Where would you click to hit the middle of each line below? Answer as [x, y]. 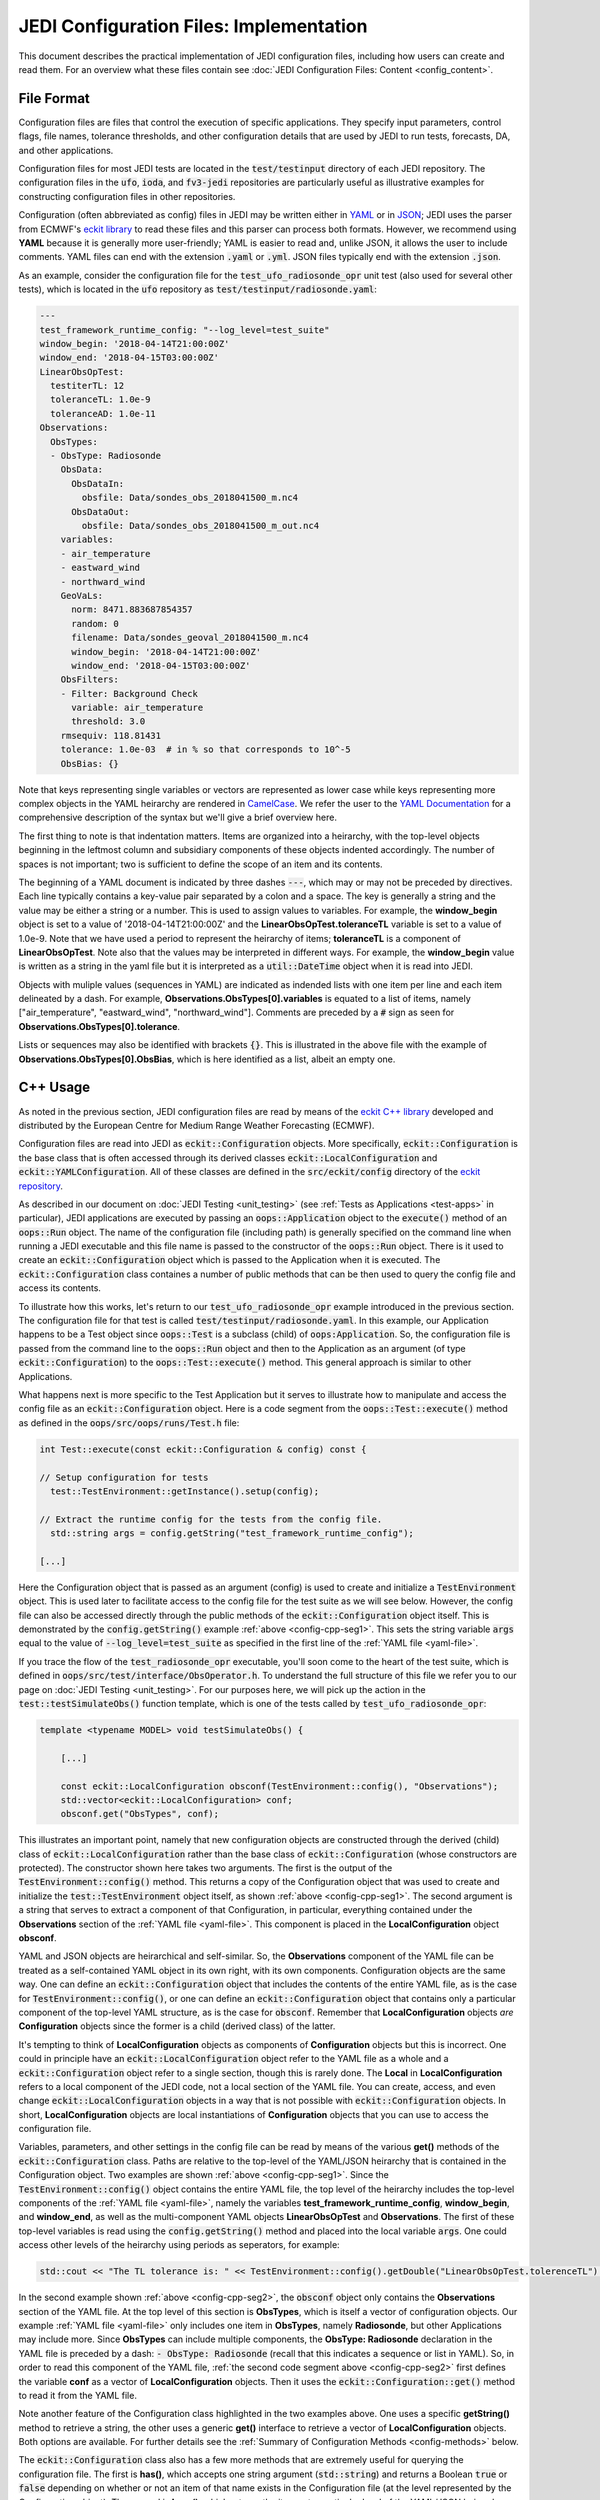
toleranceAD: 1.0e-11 [103, 413]
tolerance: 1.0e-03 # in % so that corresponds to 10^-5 [205, 749]
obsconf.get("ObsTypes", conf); [140, 1814]
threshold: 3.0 [108, 721]
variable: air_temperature [137, 708]
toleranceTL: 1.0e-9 [100, 399]
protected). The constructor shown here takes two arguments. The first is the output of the [205, 1868]
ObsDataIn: [98, 483]
